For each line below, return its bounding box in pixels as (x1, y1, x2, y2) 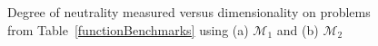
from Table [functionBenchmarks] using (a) (7, 20, 249, 39)
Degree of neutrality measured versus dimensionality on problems (7, 3, 371, 21)
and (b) (276, 20, 319, 39)
